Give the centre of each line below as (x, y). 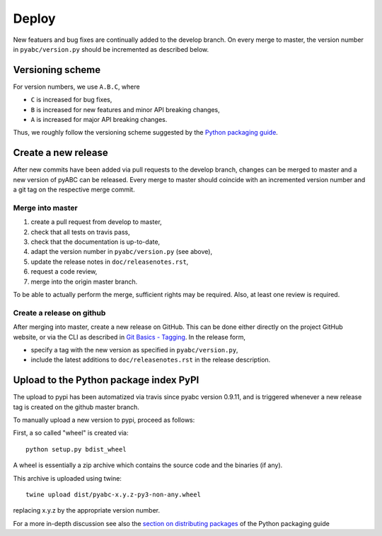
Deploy (34, 18)
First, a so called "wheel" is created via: (71, 433)
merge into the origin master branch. (84, 281)
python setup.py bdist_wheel (76, 449)
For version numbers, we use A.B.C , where (77, 86)
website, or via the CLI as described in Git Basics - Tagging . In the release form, (129, 337)
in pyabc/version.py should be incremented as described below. (111, 49)
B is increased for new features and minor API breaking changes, (125, 109)
